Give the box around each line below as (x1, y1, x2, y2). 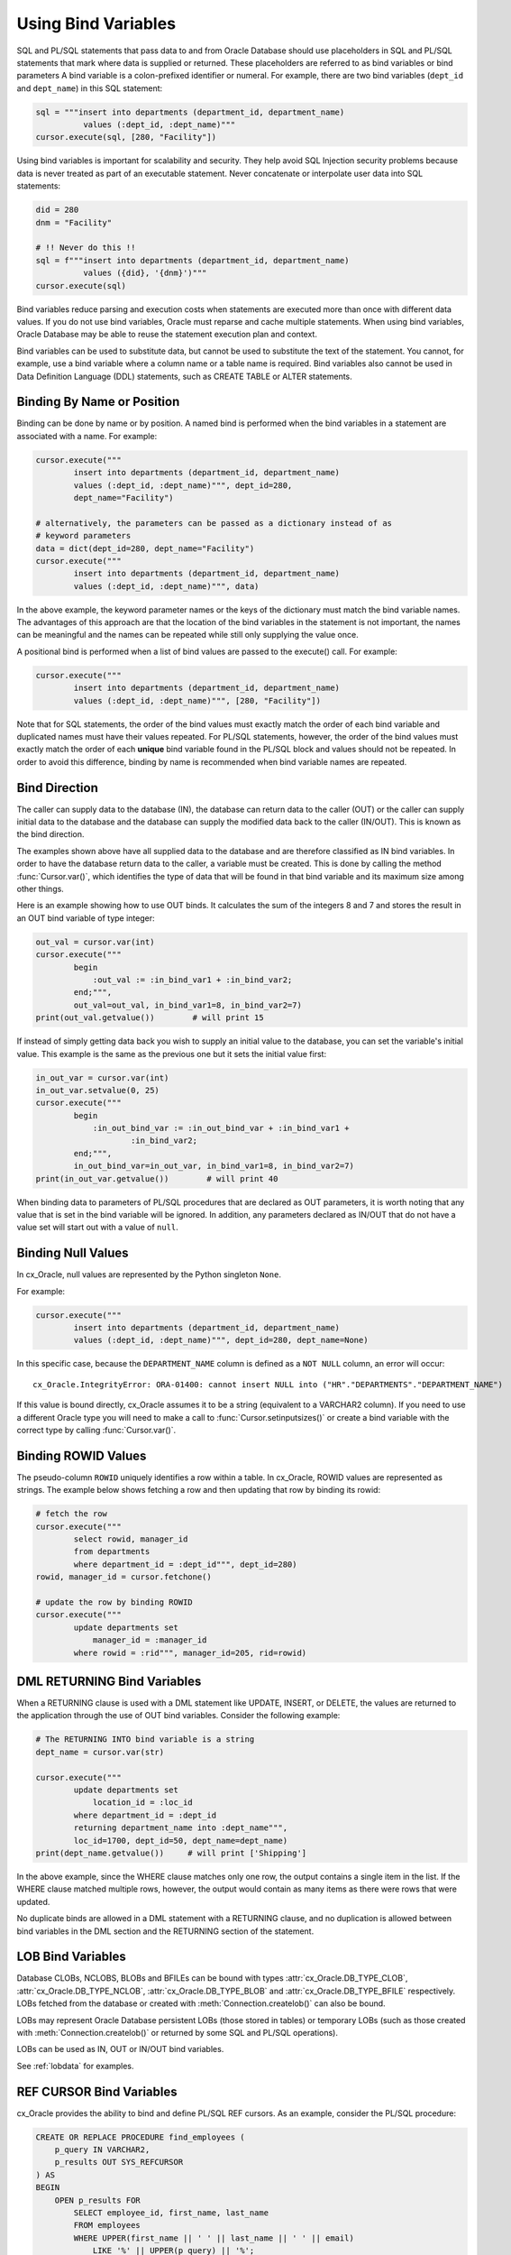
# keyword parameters (35, 530, 132, 541)
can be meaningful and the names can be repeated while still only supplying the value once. (16, 630, 360, 640)
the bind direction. (16, 829, 85, 840)
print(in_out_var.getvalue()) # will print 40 (35, 1174, 278, 1183)
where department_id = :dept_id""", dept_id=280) (73, 1559, 297, 1569)
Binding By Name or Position (16, 394, 180, 410)
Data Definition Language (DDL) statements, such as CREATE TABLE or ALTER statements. (16, 371, 353, 382)
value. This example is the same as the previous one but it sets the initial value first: (16, 1048, 327, 1059)
